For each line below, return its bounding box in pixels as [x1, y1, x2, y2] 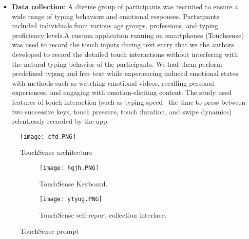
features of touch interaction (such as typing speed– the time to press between [12, 96, 246, 107]
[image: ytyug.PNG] [39, 196, 102, 203]
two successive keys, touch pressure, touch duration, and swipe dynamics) [12, 106, 232, 116]
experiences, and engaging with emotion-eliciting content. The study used [12, 87, 232, 97]
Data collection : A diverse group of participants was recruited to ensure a [12, 1, 238, 11]
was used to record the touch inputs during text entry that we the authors [12, 39, 234, 50]
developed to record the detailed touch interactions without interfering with [12, 49, 238, 59]
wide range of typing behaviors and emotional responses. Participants [12, 11, 219, 21]
